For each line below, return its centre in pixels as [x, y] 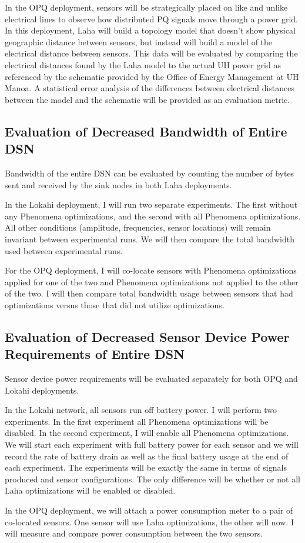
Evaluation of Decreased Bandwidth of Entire [146, 131]
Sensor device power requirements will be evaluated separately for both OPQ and [151, 379]
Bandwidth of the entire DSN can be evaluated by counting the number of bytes [150, 173]
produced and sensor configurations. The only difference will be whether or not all [152, 479]
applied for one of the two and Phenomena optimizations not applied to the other [152, 282]
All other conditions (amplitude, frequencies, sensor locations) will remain [138, 227]
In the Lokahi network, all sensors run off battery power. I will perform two [141, 410]
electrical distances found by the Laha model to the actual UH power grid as [143, 64]
